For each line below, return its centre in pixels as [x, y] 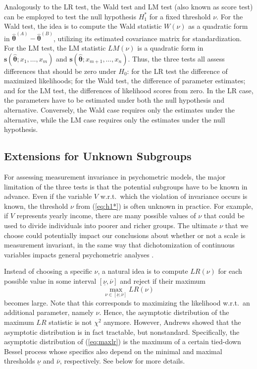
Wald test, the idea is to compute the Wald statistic [83, 26]
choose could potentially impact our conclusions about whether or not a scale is [125, 235]
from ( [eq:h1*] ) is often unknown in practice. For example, [164, 206]
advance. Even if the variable [48, 196]
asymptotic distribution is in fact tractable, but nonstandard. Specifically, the [122, 332]
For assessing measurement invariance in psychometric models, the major [115, 176]
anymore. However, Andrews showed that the [172, 322]
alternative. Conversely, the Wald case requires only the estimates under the [120, 110]
